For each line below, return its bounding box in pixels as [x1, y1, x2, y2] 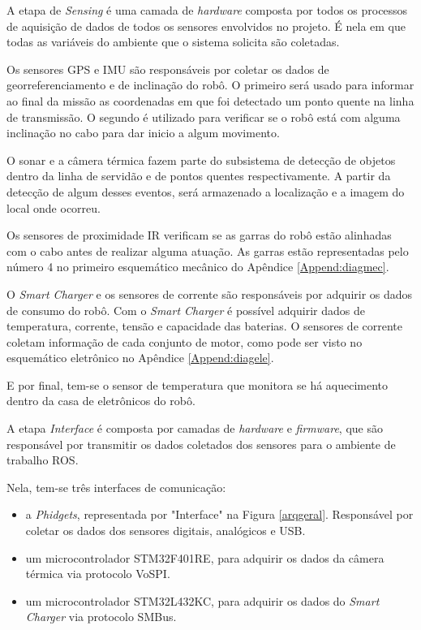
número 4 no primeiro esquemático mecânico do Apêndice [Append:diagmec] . [6, 258, 389, 275]
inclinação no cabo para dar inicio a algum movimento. [6, 124, 280, 141]
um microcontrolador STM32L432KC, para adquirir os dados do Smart [25, 592, 380, 609]
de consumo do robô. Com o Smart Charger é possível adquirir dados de [6, 301, 365, 318]
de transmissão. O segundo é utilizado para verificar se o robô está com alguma [6, 108, 401, 125]
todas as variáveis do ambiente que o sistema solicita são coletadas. [6, 33, 340, 50]
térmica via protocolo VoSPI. [25, 565, 170, 582]
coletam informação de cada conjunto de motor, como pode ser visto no [6, 333, 363, 350]
